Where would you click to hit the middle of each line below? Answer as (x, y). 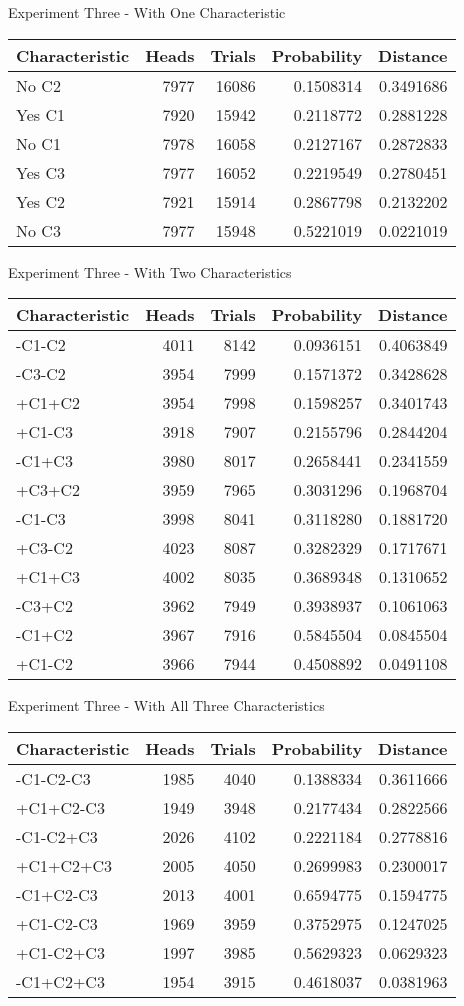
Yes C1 (40, 114)
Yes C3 (40, 172)
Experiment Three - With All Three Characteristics (166, 705)
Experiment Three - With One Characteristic (147, 12)
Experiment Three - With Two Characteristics (150, 271)
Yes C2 (40, 201)
